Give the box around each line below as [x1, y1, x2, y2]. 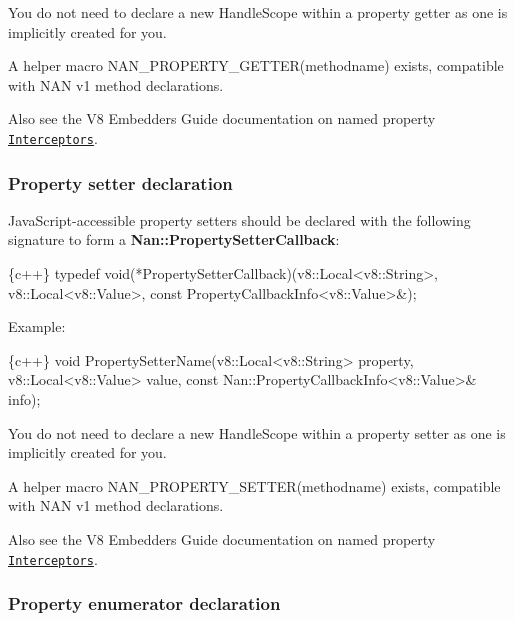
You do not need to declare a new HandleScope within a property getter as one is [8, 2, 508, 22]
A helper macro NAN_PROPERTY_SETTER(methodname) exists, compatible [8, 475, 501, 496]
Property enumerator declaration [8, 591, 281, 616]
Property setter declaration [8, 170, 233, 195]
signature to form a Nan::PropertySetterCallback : [8, 229, 340, 250]
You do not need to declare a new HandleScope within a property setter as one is [8, 422, 506, 443]
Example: [8, 316, 66, 337]
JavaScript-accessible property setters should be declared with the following [8, 209, 471, 230]
